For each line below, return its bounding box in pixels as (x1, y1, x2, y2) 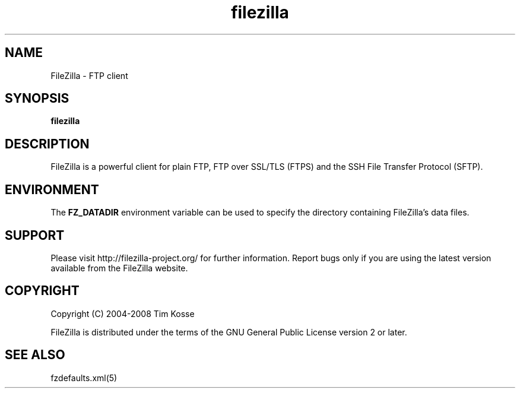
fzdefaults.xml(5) (50, 372, 118, 383)
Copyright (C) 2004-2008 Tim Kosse (50, 308, 195, 319)
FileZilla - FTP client (50, 70, 128, 81)
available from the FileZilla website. (50, 262, 188, 273)
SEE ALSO (5, 347, 65, 363)
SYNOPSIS (5, 91, 69, 106)
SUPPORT (5, 227, 65, 243)
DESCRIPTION (5, 136, 90, 151)
